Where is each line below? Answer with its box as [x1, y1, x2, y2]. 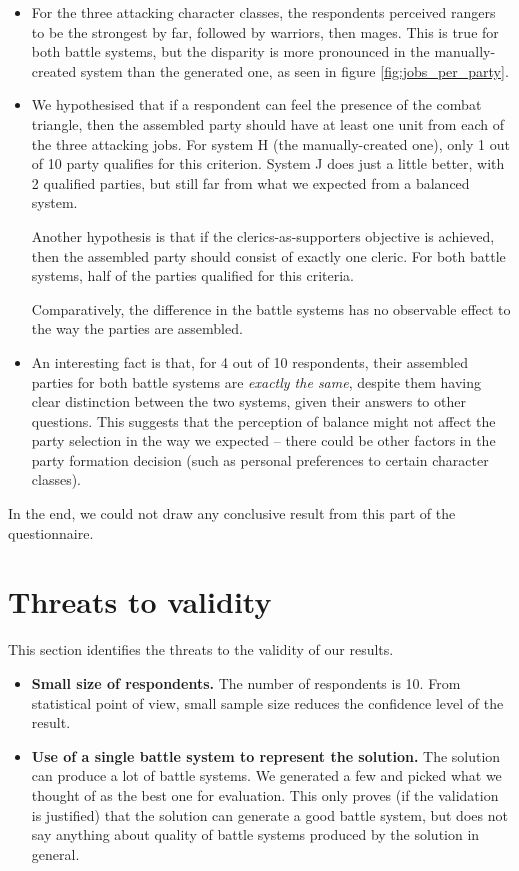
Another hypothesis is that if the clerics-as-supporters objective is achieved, [31, 225, 495, 246]
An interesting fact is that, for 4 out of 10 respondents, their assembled [31, 351, 468, 372]
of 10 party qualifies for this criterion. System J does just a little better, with [31, 153, 505, 174]
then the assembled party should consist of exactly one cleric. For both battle [31, 245, 506, 266]
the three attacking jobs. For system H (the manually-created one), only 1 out [31, 133, 510, 154]
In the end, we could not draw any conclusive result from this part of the [8, 503, 456, 524]
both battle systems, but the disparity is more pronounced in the [31, 41, 430, 62]
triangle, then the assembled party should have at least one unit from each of [31, 113, 504, 134]
